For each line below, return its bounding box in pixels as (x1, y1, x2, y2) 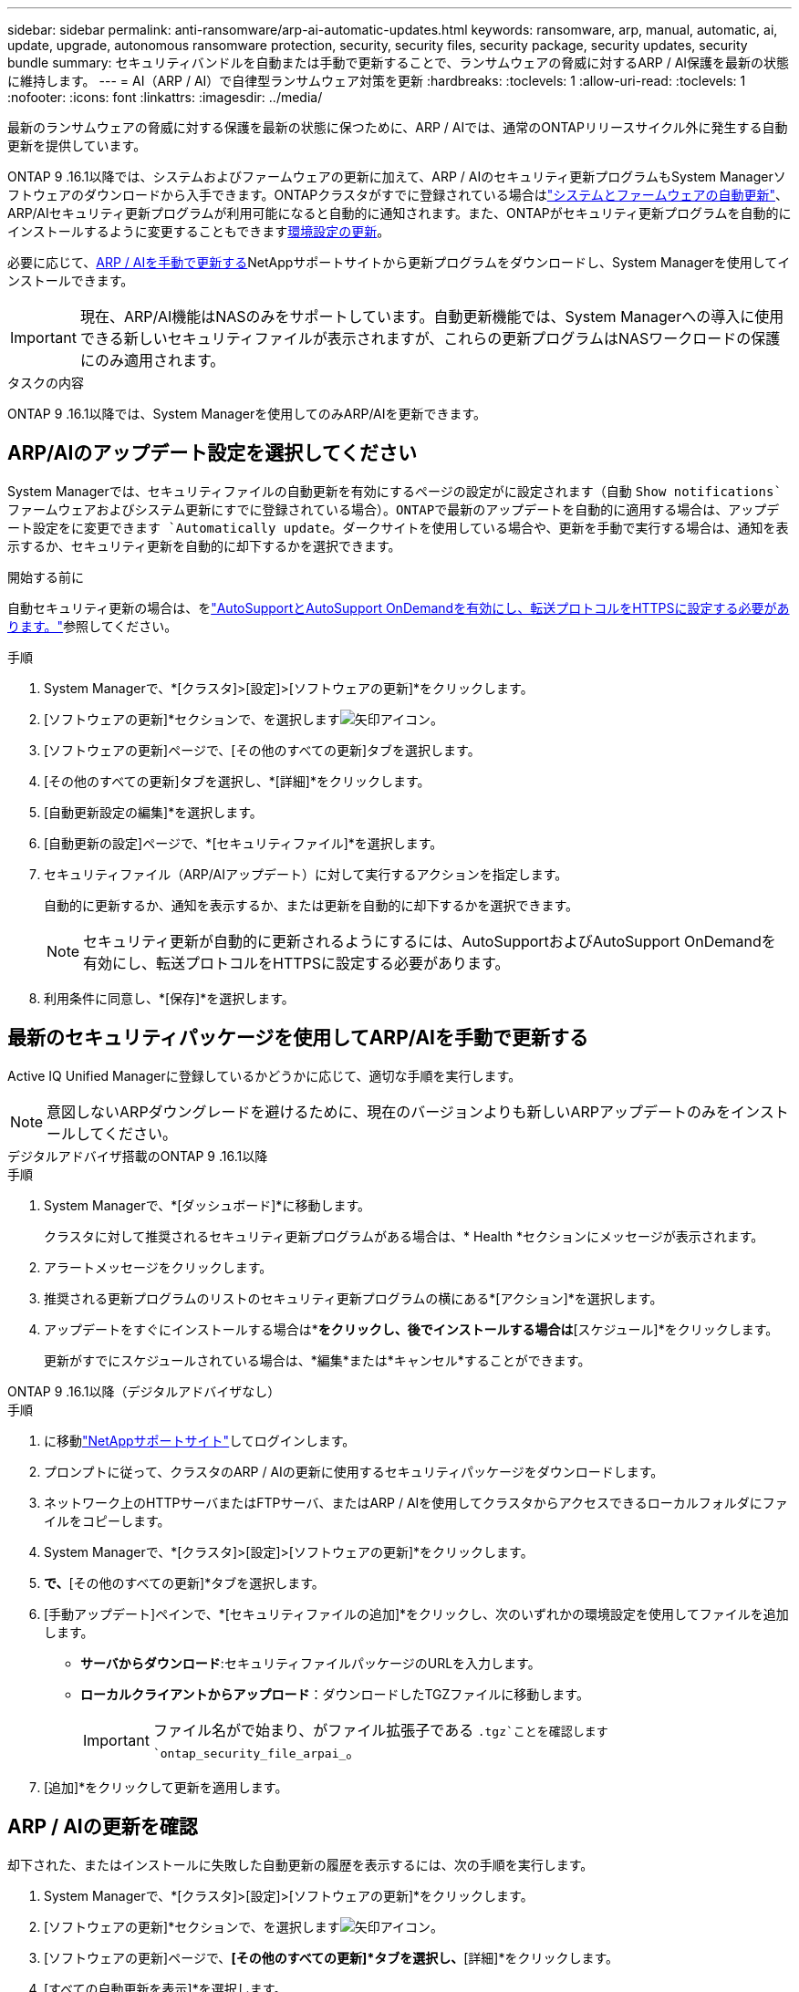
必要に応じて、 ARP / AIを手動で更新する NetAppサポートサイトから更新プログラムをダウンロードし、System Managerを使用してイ (7, 254, 791, 270)
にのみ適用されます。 (79, 351, 225, 369)
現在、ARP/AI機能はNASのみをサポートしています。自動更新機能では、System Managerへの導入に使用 (79, 307, 784, 326)
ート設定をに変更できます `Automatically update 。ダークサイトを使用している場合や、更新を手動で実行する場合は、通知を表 (7, 519, 789, 535)
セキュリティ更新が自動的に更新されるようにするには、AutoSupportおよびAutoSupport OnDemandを (83, 931, 776, 950)
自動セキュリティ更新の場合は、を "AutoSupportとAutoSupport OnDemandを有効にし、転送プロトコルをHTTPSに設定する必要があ (7, 599, 790, 616)
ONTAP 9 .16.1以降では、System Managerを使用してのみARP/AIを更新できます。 (7, 406, 487, 421)
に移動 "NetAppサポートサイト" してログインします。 (44, 1432, 356, 1448)
